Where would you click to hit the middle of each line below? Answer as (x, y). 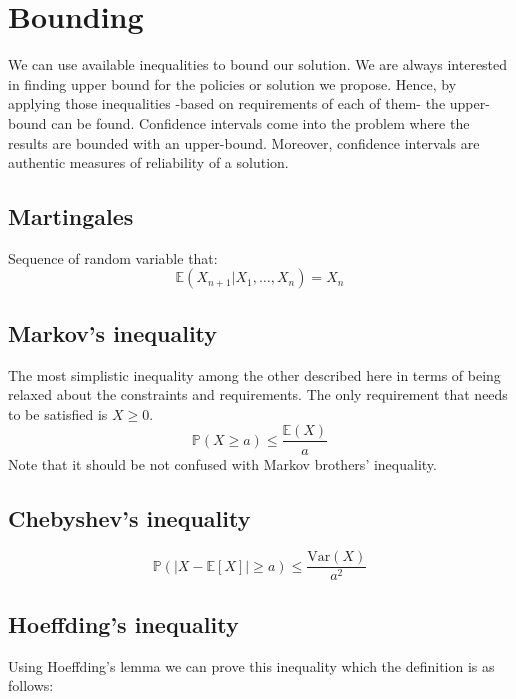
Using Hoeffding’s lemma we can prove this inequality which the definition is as (251, 665)
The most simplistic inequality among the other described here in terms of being (254, 374)
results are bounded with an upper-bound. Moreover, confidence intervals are (244, 142)
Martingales (71, 216)
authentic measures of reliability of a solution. (148, 162)
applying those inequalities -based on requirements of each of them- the (227, 103)
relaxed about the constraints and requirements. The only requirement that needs (258, 394)
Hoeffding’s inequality (123, 623)
